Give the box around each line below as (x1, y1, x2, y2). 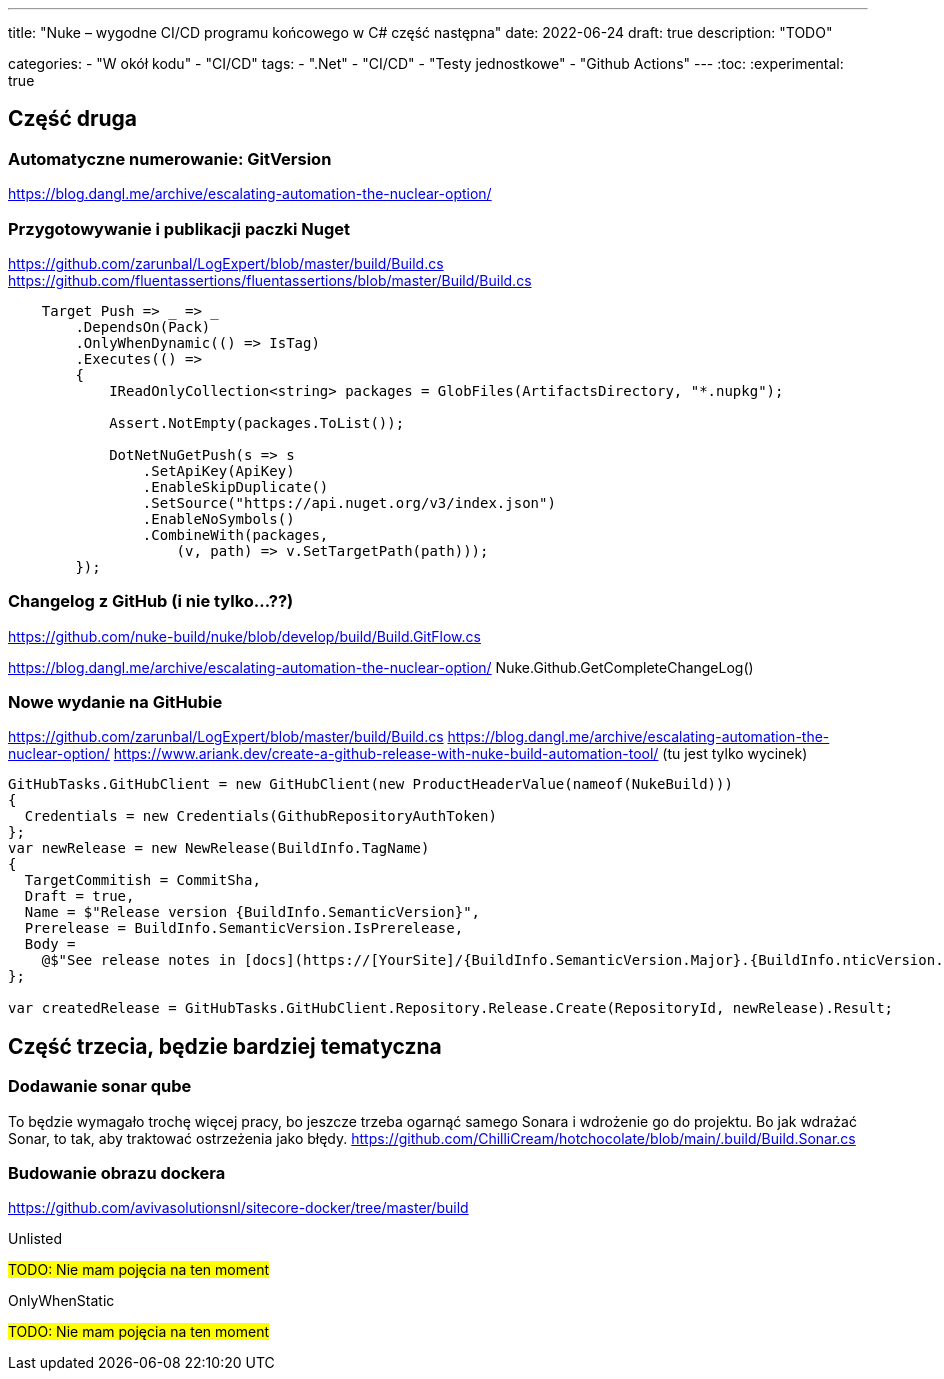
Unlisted (8, 1230, 63, 1248)
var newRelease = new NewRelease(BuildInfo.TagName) (8, 840, 430, 857)
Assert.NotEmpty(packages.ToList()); (109, 414, 405, 431)
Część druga (8, 106, 138, 132)
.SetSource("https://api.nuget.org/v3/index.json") (142, 494, 556, 511)
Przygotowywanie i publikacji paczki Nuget (8, 218, 351, 239)
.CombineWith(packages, (142, 526, 329, 543)
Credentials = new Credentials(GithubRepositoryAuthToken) (24, 808, 497, 825)
